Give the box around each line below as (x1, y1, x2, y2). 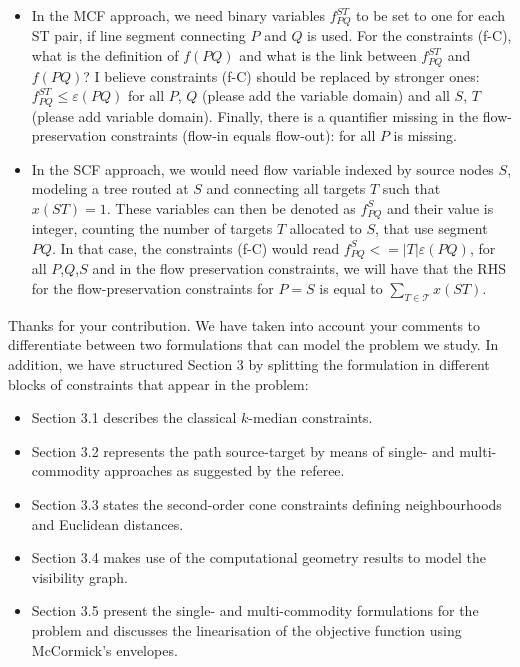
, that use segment (375, 218, 488, 239)
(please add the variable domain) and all (202, 85, 450, 106)
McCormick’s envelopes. (31, 639, 178, 660)
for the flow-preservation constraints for (31, 278, 274, 299)
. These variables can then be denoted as (106, 197, 356, 218)
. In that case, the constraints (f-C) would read (51, 237, 340, 258)
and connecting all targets (206, 178, 366, 199)
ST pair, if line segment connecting (31, 25, 246, 46)
